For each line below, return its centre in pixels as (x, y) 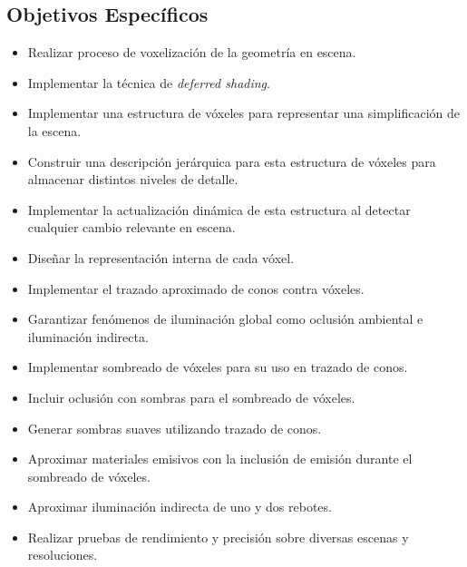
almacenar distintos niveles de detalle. (133, 179)
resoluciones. (63, 555)
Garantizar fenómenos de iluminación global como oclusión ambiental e (225, 319)
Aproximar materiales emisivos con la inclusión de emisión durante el (220, 459)
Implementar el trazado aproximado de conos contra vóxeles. (196, 288)
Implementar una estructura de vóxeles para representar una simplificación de (243, 113)
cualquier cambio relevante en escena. (131, 227)
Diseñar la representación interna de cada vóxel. (161, 257)
